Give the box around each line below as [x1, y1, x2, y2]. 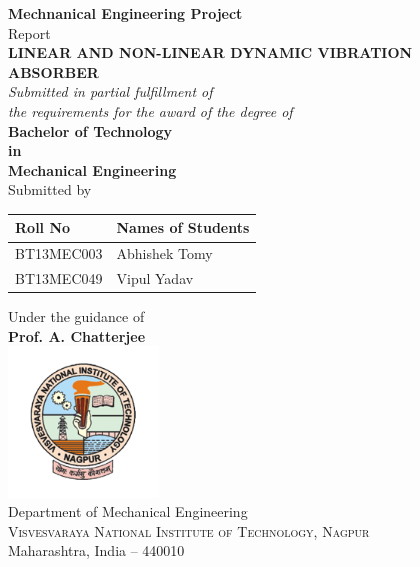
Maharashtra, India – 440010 [8, 540, 185, 561]
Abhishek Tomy [116, 243, 213, 264]
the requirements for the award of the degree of [8, 100, 293, 121]
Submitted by [8, 179, 92, 200]
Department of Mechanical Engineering [8, 501, 248, 522]
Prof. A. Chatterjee [8, 325, 146, 346]
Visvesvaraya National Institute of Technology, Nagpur [8, 520, 370, 541]
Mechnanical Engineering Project [8, 3, 243, 23]
